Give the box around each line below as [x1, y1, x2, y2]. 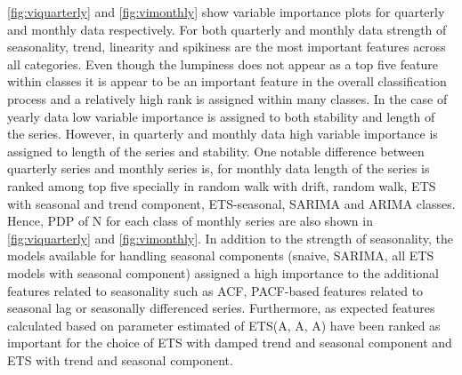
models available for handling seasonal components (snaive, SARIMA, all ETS [7, 246, 434, 265]
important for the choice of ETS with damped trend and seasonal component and [7, 333, 452, 352]
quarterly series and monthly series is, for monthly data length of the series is [7, 159, 430, 178]
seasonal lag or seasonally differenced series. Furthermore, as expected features [7, 299, 435, 317]
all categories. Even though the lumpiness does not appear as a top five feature [7, 54, 439, 73]
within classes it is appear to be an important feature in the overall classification [7, 72, 447, 91]
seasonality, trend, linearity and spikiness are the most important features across [7, 37, 446, 56]
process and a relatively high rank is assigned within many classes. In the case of [7, 89, 448, 108]
